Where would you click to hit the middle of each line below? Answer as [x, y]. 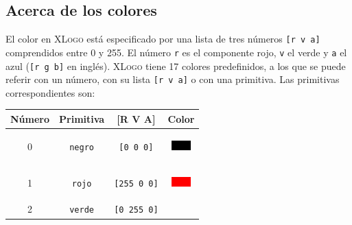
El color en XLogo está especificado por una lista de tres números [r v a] [163, 39]
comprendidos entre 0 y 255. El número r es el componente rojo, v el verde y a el [176, 52]
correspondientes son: [50, 92]
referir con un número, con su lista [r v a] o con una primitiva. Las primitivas [173, 79]
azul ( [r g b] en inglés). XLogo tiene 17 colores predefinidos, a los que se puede [176, 66]
